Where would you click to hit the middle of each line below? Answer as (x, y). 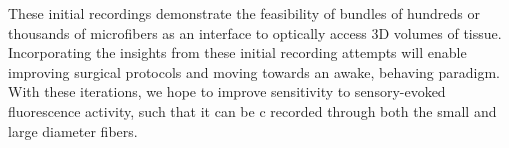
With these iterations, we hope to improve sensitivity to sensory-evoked (227, 91)
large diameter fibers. (73, 130)
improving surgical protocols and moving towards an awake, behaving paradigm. (254, 71)
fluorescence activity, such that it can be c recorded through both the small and (252, 110)
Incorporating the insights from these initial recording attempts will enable (237, 52)
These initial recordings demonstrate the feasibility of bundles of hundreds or (244, 13)
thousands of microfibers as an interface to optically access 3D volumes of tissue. (255, 32)
